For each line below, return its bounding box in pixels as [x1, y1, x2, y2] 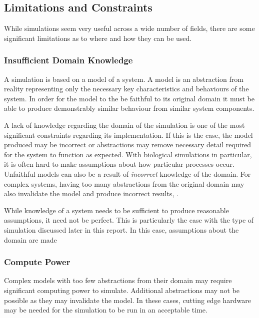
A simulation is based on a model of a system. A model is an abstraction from [4, 73, 243, 84]
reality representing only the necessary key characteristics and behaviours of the [4, 83, 249, 94]
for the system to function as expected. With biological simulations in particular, [4, 149, 252, 159]
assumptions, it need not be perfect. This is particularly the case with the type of [4, 215, 254, 225]
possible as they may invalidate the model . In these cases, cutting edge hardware [4, 295, 251, 305]
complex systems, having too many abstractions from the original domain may [4, 178, 244, 189]
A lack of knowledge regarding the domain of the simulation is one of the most [4, 119, 245, 130]
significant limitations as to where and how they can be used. [4, 32, 192, 43]
